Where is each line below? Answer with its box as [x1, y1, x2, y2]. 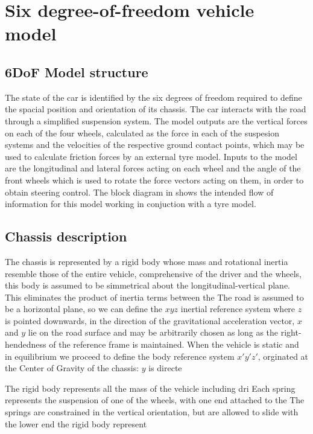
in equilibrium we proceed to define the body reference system [5, 349, 235, 362]
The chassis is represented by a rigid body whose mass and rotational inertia [5, 255, 288, 267]
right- [280, 326, 302, 339]
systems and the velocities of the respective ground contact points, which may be [5, 138, 305, 151]
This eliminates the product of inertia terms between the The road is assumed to [5, 290, 304, 303]
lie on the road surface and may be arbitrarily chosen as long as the [28, 326, 279, 339]
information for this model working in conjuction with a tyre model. [5, 197, 256, 210]
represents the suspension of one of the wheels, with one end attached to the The [5, 394, 305, 406]
